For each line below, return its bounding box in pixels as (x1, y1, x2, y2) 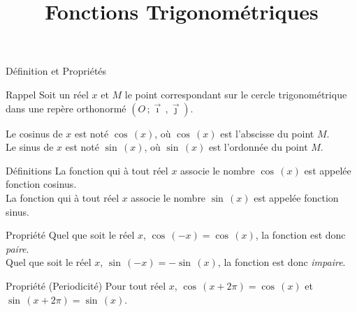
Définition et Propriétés (6, 64, 107, 78)
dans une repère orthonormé (6, 101, 126, 115)
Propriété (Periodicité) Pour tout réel (6, 278, 166, 292)
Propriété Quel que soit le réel (6, 228, 135, 242)
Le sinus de (6, 140, 54, 154)
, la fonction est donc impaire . (217, 255, 346, 269)
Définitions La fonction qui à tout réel (6, 163, 168, 177)
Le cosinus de (6, 126, 63, 140)
